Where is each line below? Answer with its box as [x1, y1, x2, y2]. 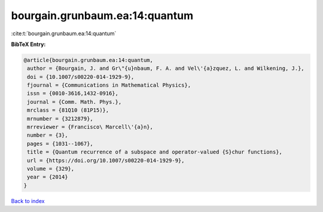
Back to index [11, 197, 45, 204]
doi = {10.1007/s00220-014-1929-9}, [27, 73, 135, 80]
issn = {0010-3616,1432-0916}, [27, 90, 119, 97]
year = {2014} [27, 174, 68, 180]
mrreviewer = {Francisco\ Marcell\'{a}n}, [27, 124, 154, 131]
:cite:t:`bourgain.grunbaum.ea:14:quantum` [11, 30, 117, 37]
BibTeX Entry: [11, 41, 46, 48]
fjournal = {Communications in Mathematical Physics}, [27, 82, 191, 89]
